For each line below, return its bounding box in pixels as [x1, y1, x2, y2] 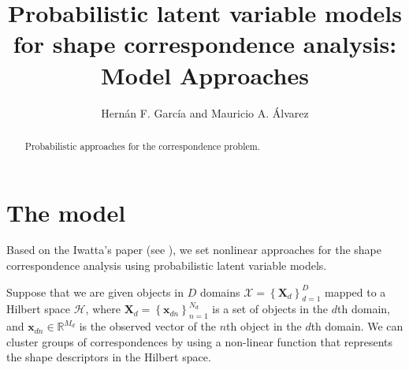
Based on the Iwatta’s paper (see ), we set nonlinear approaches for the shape [6, 241, 381, 258]
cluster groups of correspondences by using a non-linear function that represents [6, 333, 393, 349]
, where [85, 301, 121, 317]
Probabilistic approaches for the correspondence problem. [24, 139, 260, 152]
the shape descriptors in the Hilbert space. [6, 349, 211, 365]
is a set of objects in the [212, 301, 329, 317]
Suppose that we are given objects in [6, 283, 184, 300]
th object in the [226, 318, 302, 334]
